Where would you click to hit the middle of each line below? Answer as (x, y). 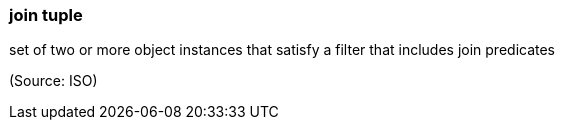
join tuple (46, 15)
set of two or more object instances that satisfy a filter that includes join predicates (282, 50)
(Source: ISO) (53, 81)
